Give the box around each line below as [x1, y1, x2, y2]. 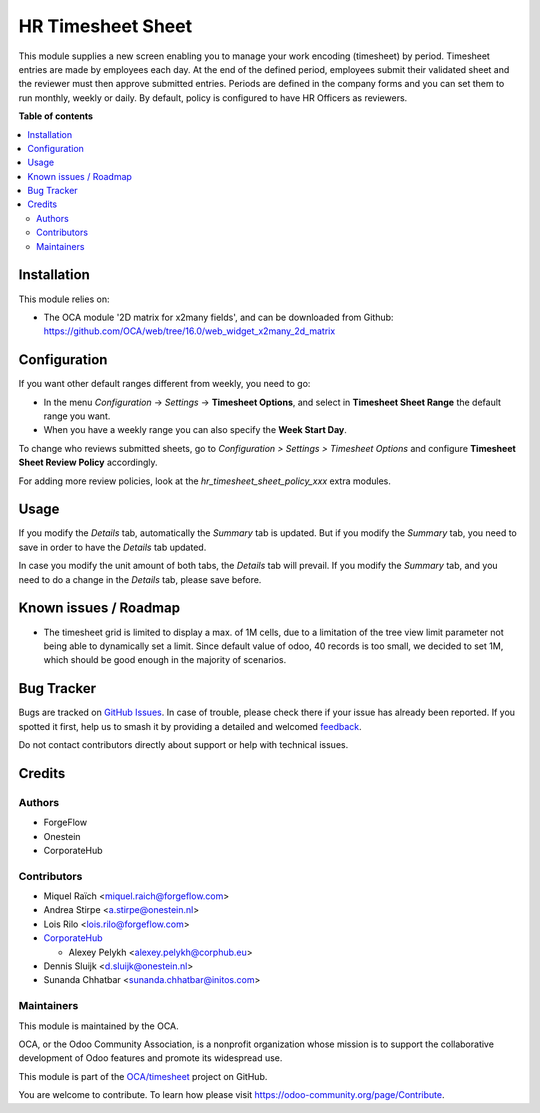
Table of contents [18, 110, 94, 122]
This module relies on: [18, 293, 110, 305]
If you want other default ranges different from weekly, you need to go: [18, 378, 311, 390]
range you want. [43, 410, 111, 422]
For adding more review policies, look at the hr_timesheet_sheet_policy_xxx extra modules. [18, 475, 392, 487]
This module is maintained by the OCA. [18, 1020, 179, 1032]
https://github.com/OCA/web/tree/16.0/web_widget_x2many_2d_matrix [43, 325, 336, 337]
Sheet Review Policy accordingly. [18, 456, 159, 469]
